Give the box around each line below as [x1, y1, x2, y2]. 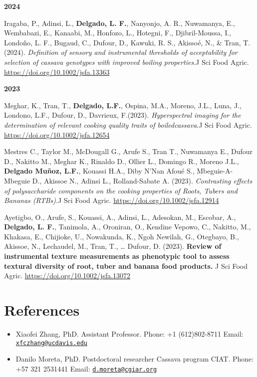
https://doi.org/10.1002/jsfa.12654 [4, 129, 110, 140]
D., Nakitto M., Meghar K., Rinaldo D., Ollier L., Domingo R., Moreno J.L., [4, 156, 239, 166]
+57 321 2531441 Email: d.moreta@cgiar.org [15, 363, 157, 374]
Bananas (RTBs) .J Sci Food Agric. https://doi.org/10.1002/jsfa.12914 [4, 195, 219, 205]
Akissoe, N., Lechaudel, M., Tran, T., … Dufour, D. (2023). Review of [4, 241, 222, 251]
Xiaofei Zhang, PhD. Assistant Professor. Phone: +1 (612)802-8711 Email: [15, 328, 244, 339]
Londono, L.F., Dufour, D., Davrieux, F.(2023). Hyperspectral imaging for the [4, 110, 241, 120]
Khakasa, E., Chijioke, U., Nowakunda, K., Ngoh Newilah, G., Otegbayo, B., [4, 231, 239, 241]
